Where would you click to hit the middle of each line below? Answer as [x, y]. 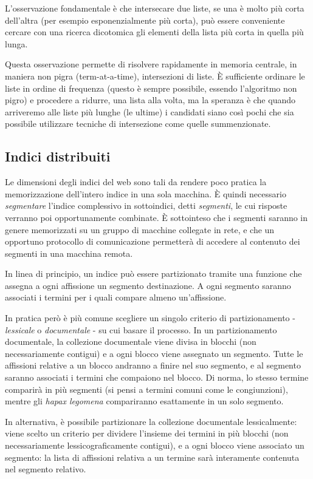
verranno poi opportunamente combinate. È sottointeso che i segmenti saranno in [156, 217]
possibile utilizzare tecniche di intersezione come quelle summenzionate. [138, 124]
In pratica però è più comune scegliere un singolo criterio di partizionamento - [150, 318]
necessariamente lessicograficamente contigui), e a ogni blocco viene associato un [155, 445]
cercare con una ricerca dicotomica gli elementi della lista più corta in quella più [154, 32]
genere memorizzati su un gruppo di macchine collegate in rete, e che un [140, 229]
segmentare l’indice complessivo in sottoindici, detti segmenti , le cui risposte [146, 206]
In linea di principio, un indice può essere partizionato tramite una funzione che [153, 273]
